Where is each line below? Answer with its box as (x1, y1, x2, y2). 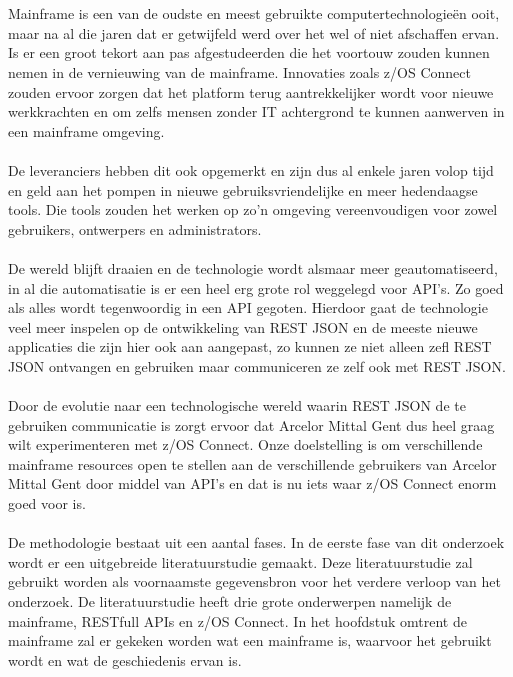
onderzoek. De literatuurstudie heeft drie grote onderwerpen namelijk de (8, 591, 452, 611)
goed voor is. (8, 493, 86, 514)
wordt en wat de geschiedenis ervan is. (8, 649, 242, 670)
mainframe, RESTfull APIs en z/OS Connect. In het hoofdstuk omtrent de (8, 610, 467, 631)
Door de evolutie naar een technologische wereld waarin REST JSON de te (8, 395, 466, 416)
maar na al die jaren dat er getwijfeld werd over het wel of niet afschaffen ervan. (8, 22, 500, 43)
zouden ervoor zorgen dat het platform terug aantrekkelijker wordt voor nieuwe (8, 81, 494, 102)
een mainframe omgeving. (8, 120, 165, 141)
